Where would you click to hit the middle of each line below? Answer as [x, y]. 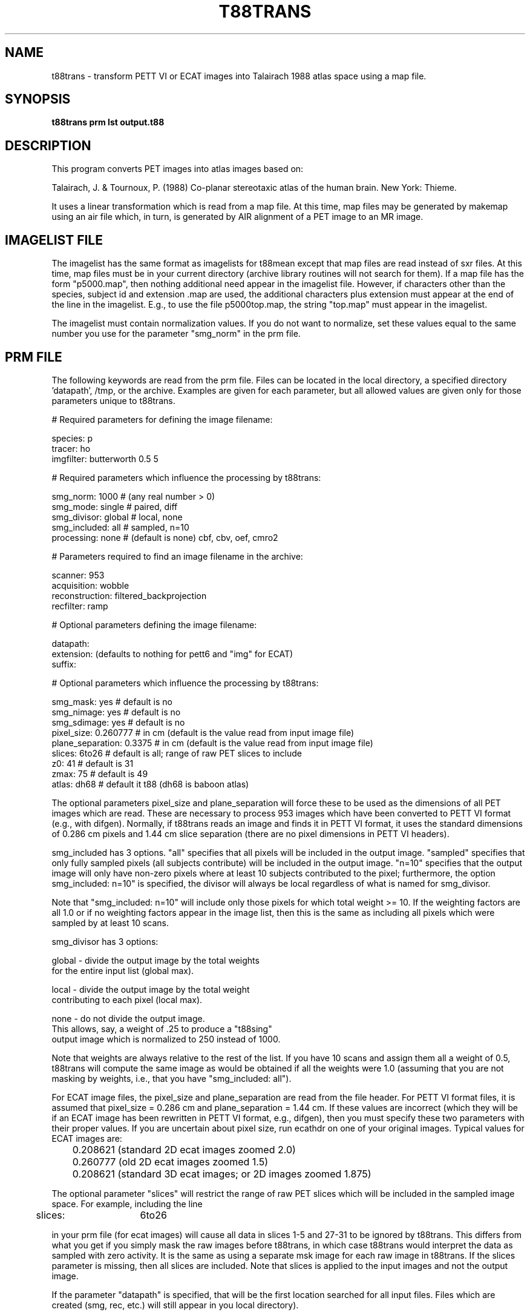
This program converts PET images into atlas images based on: [178, 169]
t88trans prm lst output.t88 [108, 122]
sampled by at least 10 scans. [110, 922]
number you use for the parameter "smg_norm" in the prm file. [176, 334]
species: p [72, 438]
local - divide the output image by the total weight [151, 989]
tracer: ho [71, 448]
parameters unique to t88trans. [113, 400]
